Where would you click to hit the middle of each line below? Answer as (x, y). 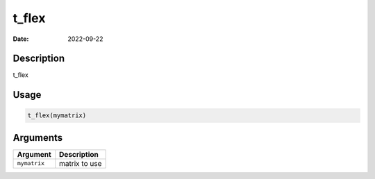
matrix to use (81, 163)
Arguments (38, 138)
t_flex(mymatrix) (57, 116)
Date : (21, 39)
